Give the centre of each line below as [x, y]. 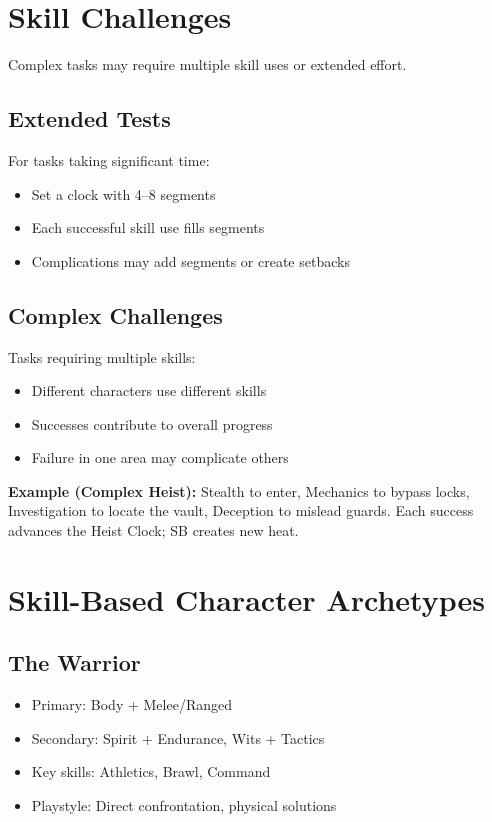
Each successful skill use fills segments [148, 227]
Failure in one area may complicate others [160, 457]
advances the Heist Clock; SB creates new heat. [153, 530]
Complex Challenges [115, 314]
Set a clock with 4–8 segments [123, 193]
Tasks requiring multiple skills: [102, 356]
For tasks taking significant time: [109, 159]
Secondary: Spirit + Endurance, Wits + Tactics [178, 737]
